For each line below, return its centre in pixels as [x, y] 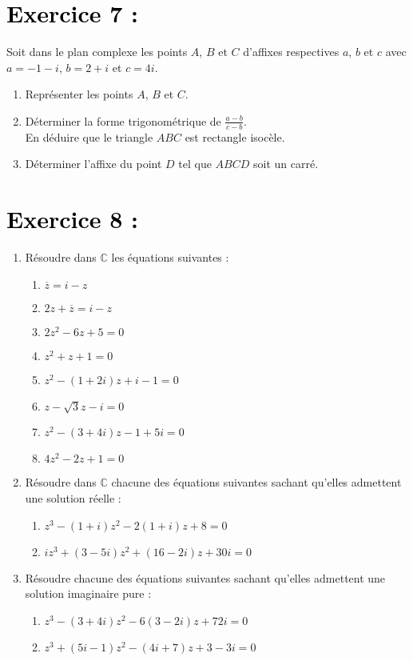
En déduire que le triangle [89, 136]
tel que [195, 164]
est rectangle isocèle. [235, 136]
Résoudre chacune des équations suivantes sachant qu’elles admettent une [205, 577]
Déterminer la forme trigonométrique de [123, 120]
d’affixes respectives [291, 52]
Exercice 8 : [72, 219]
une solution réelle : [73, 498]
